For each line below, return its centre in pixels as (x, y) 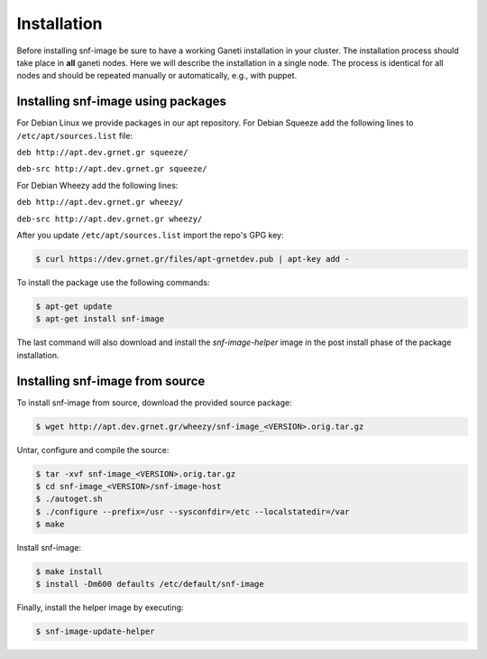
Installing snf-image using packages (122, 102)
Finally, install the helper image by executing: (100, 608)
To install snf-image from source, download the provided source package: (154, 403)
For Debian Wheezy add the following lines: (97, 185)
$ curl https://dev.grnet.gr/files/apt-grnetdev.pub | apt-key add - (193, 259)
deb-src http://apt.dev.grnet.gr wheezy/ (110, 218)
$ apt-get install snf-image (100, 319)
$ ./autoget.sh (69, 499)
